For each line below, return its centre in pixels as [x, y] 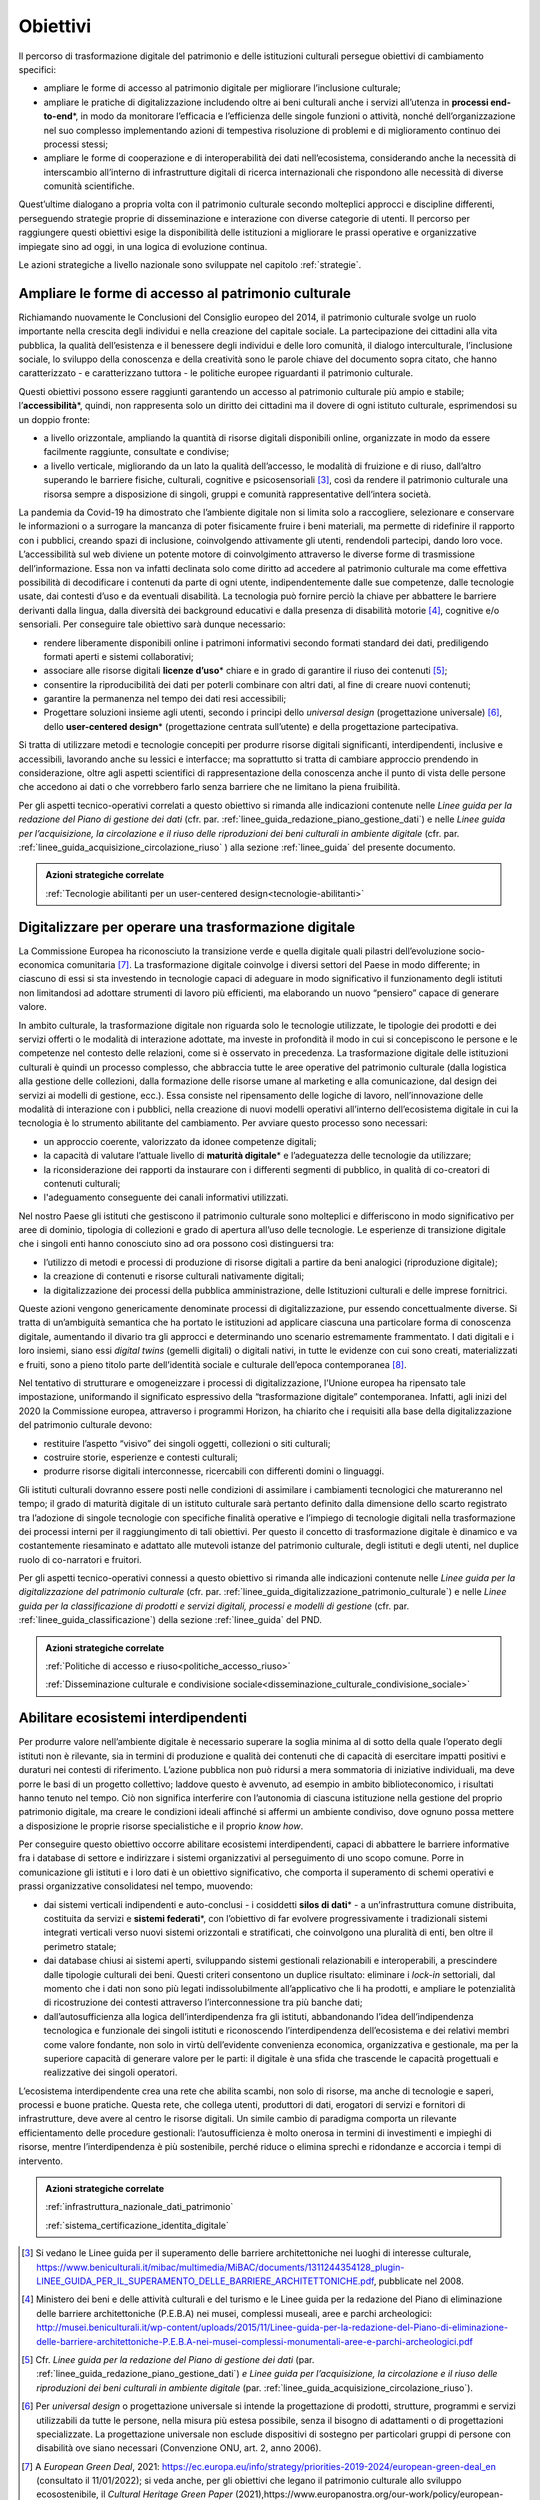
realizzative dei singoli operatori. [110, 2072]
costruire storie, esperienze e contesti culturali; [141, 1457]
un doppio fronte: [54, 419]
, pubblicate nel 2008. [418, 2281]
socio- [471, 951]
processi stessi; [76, 144]
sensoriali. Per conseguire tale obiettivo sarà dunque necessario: [152, 624]
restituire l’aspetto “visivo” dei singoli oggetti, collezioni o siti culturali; [187, 1443]
